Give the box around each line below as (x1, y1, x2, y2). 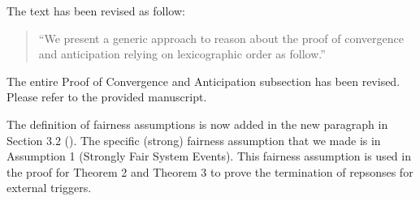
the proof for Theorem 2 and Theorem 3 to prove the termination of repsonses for (6, 163, 414, 180)
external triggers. (6, 179, 92, 196)
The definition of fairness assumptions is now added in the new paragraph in (6, 115, 388, 132)
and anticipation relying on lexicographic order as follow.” (38, 45, 326, 62)
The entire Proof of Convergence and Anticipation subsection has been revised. (6, 72, 401, 89)
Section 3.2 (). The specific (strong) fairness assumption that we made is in (6, 131, 381, 148)
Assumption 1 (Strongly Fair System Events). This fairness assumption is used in (6, 148, 411, 165)
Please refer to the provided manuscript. (6, 88, 207, 105)
